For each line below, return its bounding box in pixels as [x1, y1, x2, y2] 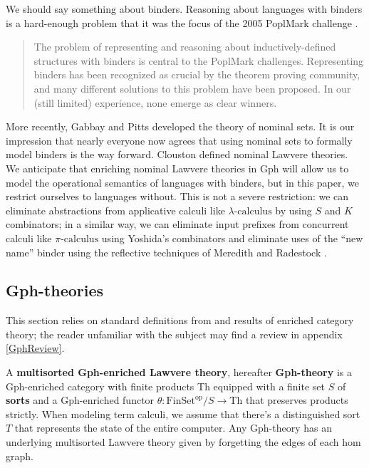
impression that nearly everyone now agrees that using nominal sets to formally [6, 132, 353, 147]
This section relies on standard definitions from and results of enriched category [6, 313, 354, 328]
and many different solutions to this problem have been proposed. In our [33, 80, 351, 95]
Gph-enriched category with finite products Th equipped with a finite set [6, 378, 326, 393]
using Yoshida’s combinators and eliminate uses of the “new [101, 230, 363, 245]
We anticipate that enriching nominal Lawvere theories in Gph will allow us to [6, 160, 349, 175]
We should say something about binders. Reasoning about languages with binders [6, 1, 363, 16]
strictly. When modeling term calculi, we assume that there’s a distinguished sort [6, 406, 360, 421]
